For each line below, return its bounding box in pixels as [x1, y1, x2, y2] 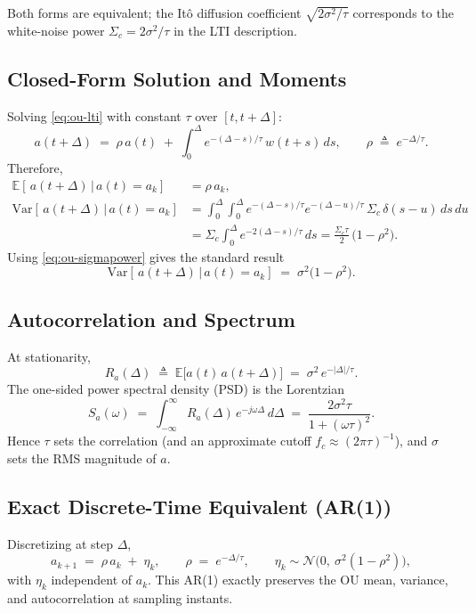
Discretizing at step [7, 534, 113, 552]
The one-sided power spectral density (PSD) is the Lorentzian [7, 380, 344, 398]
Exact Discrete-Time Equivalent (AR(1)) [7, 492, 392, 519]
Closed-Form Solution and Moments [7, 64, 347, 92]
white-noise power [7, 20, 105, 39]
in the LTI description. [173, 20, 297, 39]
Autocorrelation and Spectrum [7, 305, 295, 332]
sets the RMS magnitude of [7, 448, 157, 467]
